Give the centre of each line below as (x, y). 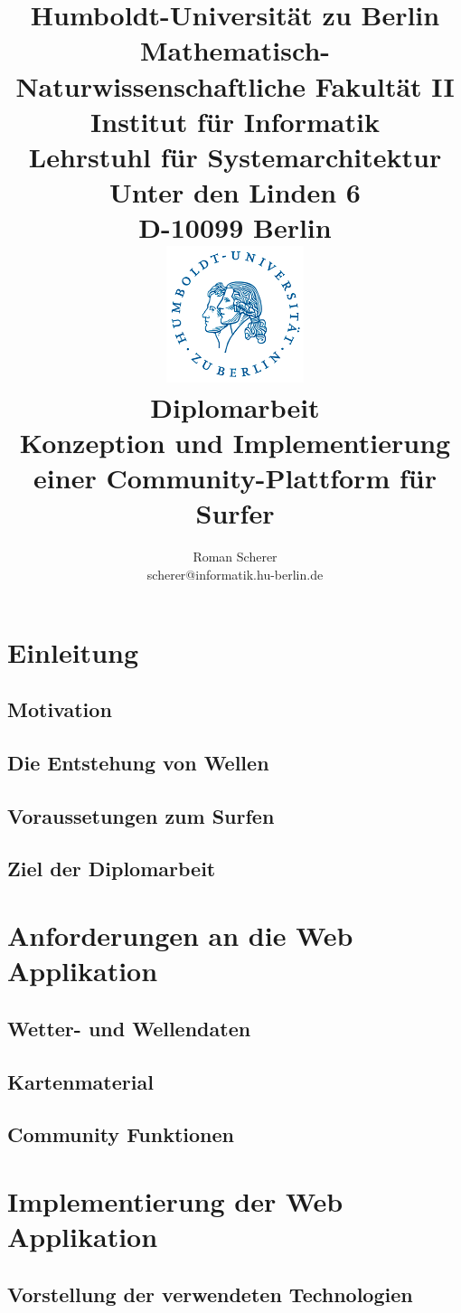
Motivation (60, 709)
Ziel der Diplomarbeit (112, 869)
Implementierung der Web (175, 1200)
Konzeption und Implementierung (235, 443)
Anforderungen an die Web (180, 935)
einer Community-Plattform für (235, 478)
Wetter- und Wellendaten (129, 1028)
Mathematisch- (235, 50)
